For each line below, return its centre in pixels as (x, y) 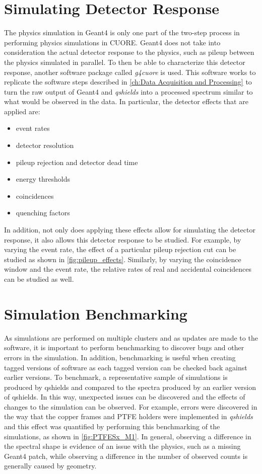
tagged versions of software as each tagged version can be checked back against (126, 367)
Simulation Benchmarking (96, 313)
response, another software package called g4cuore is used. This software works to (130, 72)
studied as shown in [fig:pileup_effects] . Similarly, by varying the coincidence (123, 259)
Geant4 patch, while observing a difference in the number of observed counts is (126, 456)
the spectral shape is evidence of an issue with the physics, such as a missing (122, 446)
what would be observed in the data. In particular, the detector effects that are (126, 101)
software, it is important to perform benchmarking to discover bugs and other (124, 347)
